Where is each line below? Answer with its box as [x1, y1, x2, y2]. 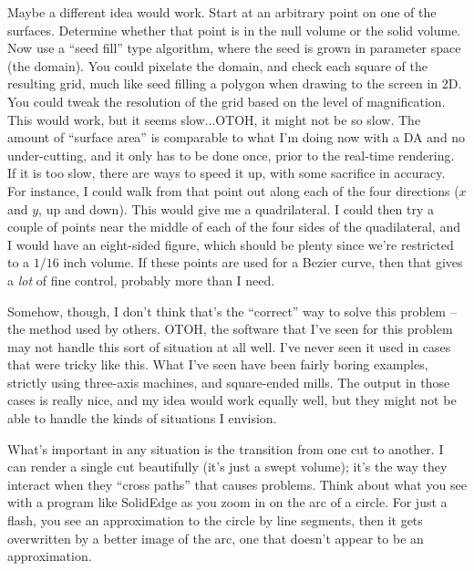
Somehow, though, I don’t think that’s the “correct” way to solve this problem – [7, 301, 457, 320]
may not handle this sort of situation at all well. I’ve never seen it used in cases [7, 337, 451, 356]
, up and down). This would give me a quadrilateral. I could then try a [38, 199, 434, 218]
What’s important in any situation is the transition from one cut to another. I [7, 439, 444, 458]
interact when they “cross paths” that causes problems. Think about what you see [7, 474, 467, 493]
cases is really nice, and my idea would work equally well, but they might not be [7, 390, 457, 410]
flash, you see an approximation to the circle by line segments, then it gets [7, 511, 423, 530]
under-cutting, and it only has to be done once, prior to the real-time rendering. [7, 145, 455, 164]
